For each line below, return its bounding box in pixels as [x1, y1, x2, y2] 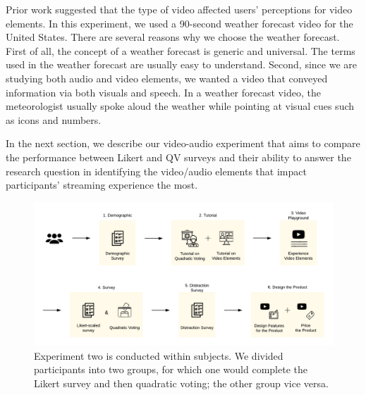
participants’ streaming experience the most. [6, 177, 198, 192]
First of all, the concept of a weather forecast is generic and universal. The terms [6, 43, 355, 58]
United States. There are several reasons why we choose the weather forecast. [6, 30, 340, 44]
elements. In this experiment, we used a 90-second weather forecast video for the [6, 15, 353, 30]
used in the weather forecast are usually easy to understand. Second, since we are [6, 57, 358, 72]
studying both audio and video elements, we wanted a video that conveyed [6, 70, 328, 85]
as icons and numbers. [6, 112, 102, 127]
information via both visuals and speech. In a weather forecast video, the [6, 84, 321, 99]
